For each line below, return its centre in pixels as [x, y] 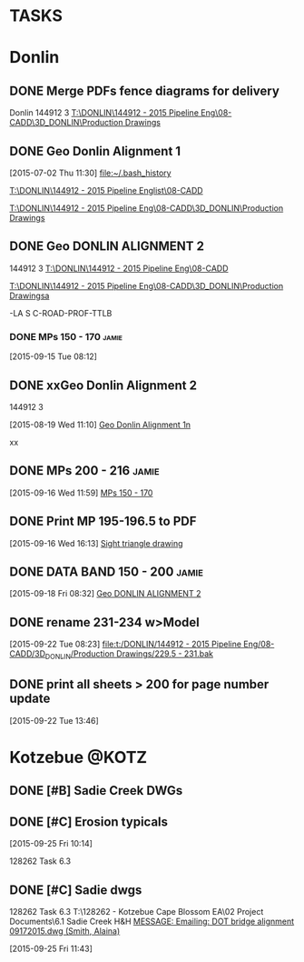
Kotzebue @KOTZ [78, 757]
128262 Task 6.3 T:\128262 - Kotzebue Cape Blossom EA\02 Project [137, 911]
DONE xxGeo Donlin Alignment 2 [103, 385]
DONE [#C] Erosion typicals [89, 822]
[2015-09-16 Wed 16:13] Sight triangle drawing [96, 543]
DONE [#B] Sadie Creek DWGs [96, 791]
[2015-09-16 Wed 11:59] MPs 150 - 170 [81, 493]
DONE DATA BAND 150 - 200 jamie [107, 571]
